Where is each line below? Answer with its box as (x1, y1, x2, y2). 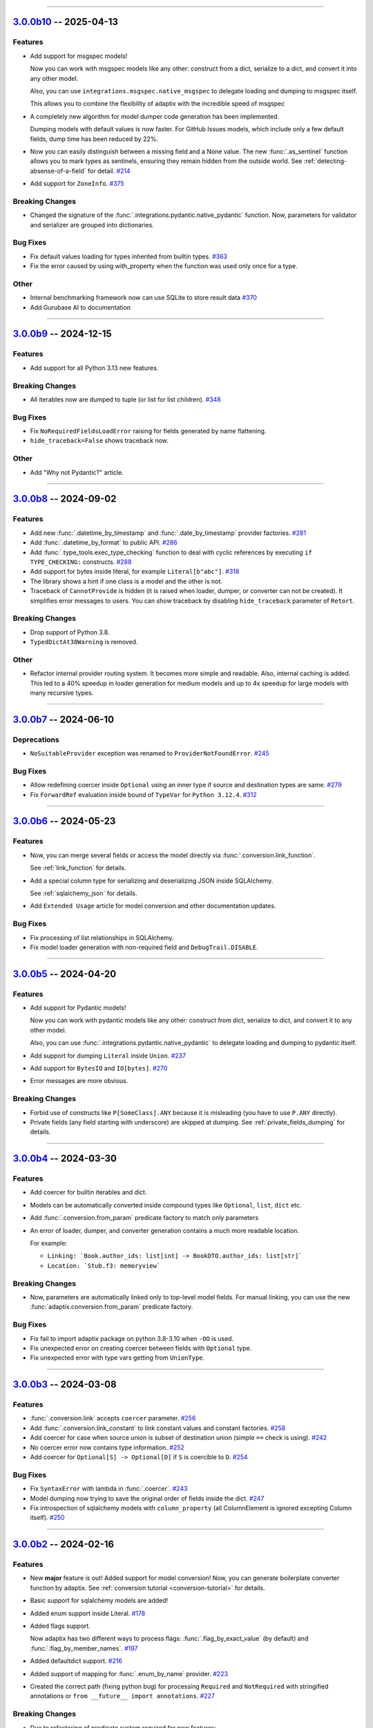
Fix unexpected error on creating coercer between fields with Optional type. (30, 1344, 252, 1352)
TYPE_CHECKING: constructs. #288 (30, 557, 132, 566)
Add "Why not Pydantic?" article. (30, 468, 124, 476)
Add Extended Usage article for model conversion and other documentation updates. (30, 902, 276, 910)
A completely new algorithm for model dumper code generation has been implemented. (30, 112, 280, 120)
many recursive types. (30, 688, 94, 697)
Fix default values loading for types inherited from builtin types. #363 (30, 252, 228, 261)
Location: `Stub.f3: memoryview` (47, 1261, 161, 1270)
